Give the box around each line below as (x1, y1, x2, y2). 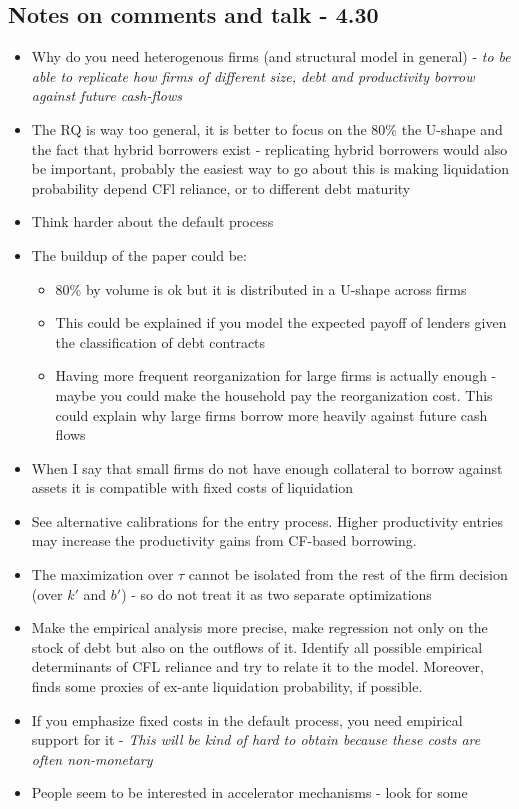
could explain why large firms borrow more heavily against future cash (55, 404, 488, 425)
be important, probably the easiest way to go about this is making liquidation (31, 158, 509, 179)
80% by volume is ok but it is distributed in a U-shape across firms (55, 278, 467, 299)
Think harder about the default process (31, 211, 274, 232)
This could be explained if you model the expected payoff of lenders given (55, 312, 507, 333)
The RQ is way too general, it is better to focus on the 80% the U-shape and (31, 118, 503, 139)
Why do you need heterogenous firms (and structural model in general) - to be (31, 46, 511, 67)
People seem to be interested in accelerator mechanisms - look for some (31, 782, 468, 803)
